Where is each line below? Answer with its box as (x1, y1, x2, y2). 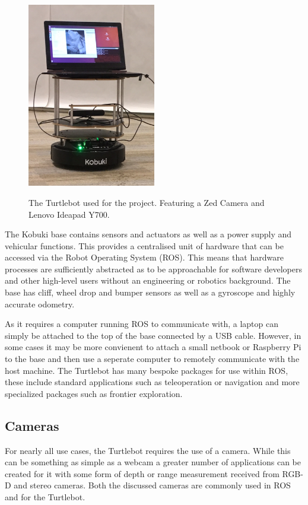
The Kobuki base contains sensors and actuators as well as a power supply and (5, 228, 291, 240)
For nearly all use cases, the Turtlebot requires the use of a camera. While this (5, 444, 291, 456)
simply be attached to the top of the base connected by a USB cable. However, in (5, 329, 301, 341)
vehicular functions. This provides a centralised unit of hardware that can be (5, 239, 284, 252)
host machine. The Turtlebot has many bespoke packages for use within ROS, (5, 364, 288, 376)
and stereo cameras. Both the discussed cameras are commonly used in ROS (14, 479, 291, 491)
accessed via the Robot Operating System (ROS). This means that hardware (5, 251, 284, 263)
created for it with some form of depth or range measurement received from (5, 467, 280, 479)
